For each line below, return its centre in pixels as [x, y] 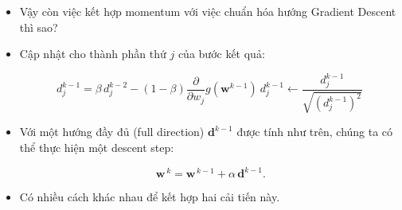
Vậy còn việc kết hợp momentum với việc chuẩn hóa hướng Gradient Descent [208, 11]
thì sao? [39, 27]
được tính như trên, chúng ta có [315, 132]
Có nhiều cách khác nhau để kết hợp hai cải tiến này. [150, 197]
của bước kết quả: [221, 54]
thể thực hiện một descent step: [97, 148]
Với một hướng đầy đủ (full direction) [112, 132]
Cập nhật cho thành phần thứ [93, 54]
